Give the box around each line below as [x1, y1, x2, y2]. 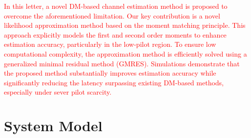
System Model [4, 116, 103, 136]
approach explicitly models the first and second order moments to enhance [4, 29, 227, 39]
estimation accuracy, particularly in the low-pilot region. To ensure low [4, 39, 216, 49]
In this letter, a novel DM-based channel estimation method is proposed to [4, 1, 228, 11]
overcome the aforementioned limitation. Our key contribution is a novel [4, 10, 220, 20]
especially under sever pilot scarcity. [4, 87, 112, 97]
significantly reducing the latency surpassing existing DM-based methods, [4, 77, 224, 87]
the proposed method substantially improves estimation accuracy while [4, 68, 216, 78]
